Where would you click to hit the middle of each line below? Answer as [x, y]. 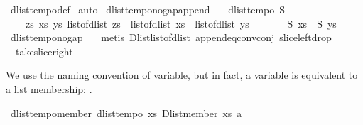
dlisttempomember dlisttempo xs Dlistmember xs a [126, 113]
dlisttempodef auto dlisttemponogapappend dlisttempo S [148, 9]
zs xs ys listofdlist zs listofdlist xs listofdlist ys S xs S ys [181, 23]
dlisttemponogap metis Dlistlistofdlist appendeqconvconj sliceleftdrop [171, 37]
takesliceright [44, 51]
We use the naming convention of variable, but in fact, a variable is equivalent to [182, 75]
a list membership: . [49, 88]
